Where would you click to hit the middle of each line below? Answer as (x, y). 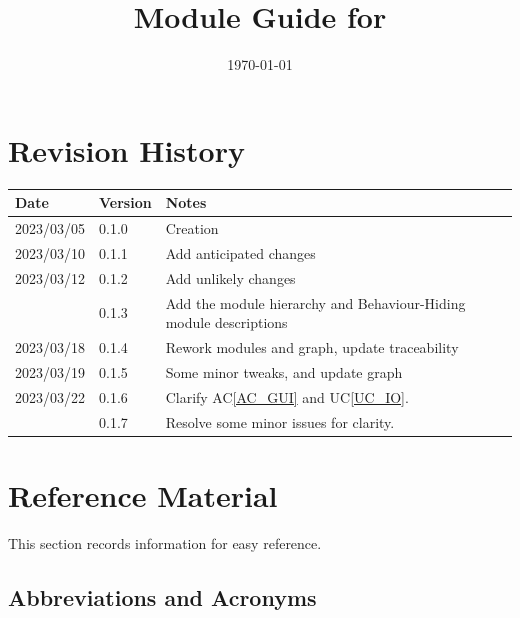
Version (125, 202)
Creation (192, 228)
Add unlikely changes (230, 277)
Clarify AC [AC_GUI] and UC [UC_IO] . (287, 396)
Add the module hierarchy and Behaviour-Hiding (315, 302)
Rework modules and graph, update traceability (312, 346)
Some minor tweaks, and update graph (284, 371)
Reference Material (143, 494)
